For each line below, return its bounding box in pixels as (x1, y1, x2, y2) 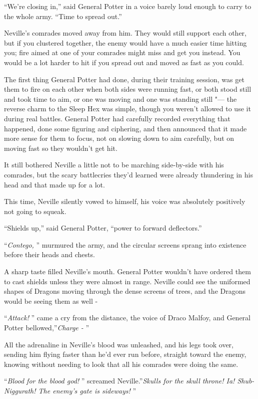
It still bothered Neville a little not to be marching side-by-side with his (4, 159, 224, 170)
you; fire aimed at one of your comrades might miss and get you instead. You (4, 47, 240, 58)
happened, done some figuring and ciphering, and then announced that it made (4, 123, 247, 133)
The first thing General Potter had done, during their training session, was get (4, 74, 244, 84)
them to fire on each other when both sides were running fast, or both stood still (4, 84, 251, 94)
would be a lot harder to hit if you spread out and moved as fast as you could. (4, 57, 244, 67)
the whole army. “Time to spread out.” (4, 11, 122, 21)
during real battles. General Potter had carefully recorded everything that (4, 113, 230, 123)
